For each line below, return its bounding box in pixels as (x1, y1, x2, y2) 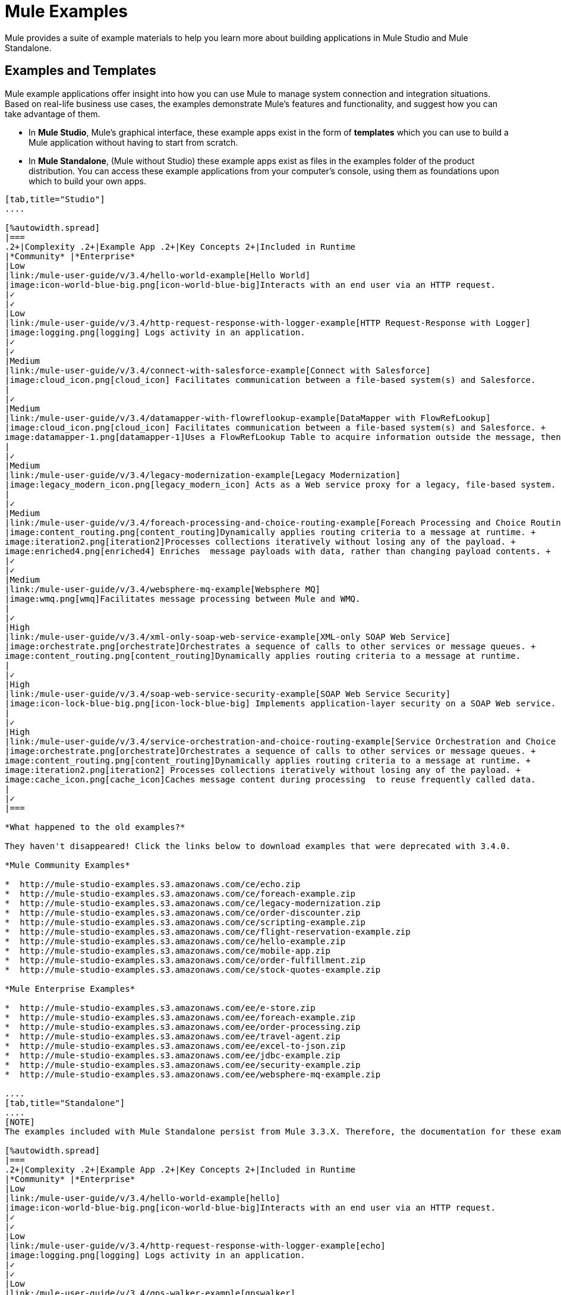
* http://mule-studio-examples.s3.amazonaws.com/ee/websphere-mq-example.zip (5, 1069, 381, 1079)
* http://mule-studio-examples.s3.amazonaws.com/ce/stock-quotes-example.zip (5, 964, 381, 975)
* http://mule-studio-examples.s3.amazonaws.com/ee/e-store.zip (5, 1002, 316, 1013)
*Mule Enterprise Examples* (5, 983, 135, 994)
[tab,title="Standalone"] (5, 1098, 125, 1108)
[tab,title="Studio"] (5, 194, 105, 204)
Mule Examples (5, 1, 128, 21)
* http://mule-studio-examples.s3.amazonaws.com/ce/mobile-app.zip (5, 945, 330, 955)
